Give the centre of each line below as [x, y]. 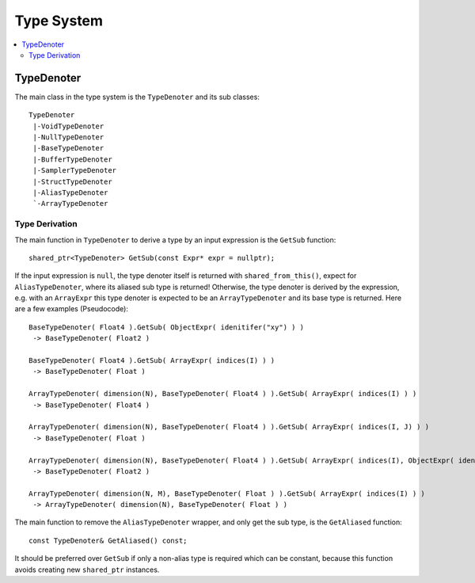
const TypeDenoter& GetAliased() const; [108, 540]
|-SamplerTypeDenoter [75, 171]
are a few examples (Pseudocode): [71, 309]
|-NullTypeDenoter [68, 137]
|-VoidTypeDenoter [68, 126]
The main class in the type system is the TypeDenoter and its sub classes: [137, 97]
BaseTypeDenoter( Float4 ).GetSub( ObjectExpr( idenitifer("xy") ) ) [167, 327]
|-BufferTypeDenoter [72, 159]
